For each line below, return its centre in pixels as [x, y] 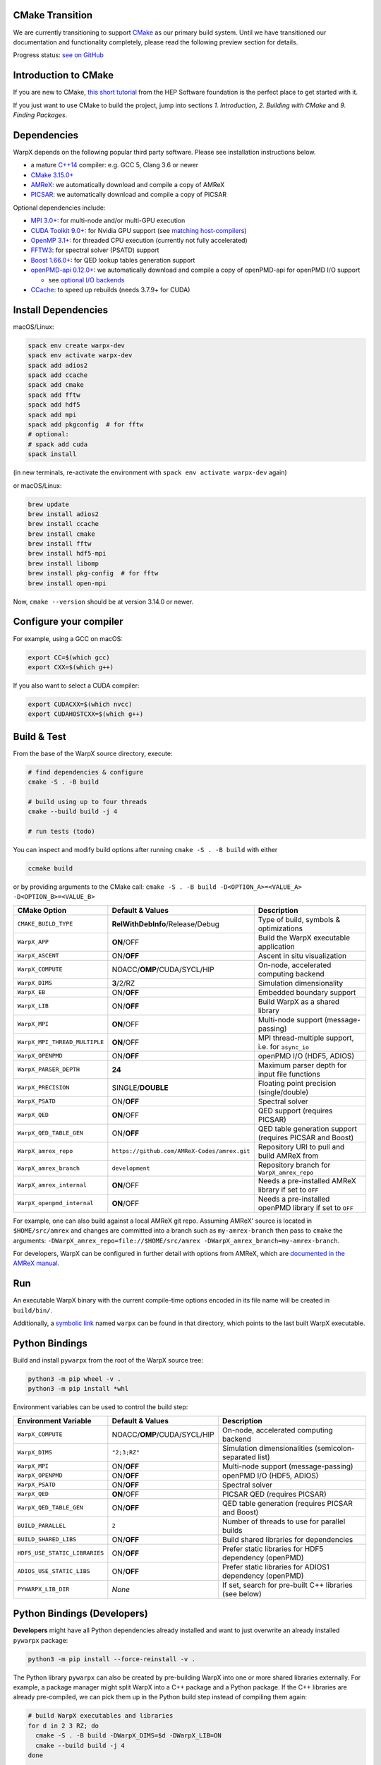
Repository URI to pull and [301, 1147]
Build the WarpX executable [304, 938]
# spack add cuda [58, 444]
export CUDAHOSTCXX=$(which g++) [86, 714]
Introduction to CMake [64, 75]
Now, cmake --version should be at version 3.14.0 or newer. [103, 602]
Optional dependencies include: [59, 208]
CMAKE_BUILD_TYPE [45, 924]
